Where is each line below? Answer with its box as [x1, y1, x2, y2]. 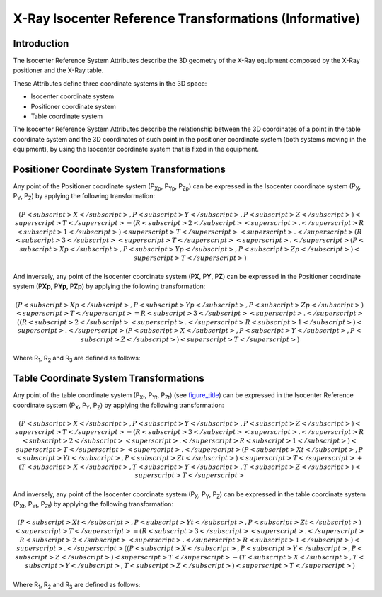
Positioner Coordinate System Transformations [13, 164, 226, 175]
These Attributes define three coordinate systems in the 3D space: [13, 79, 207, 88]
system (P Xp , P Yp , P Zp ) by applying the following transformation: [13, 282, 206, 290]
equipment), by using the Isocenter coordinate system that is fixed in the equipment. [13, 145, 260, 154]
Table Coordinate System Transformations [13, 373, 204, 385]
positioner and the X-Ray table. [13, 66, 104, 74]
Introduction [13, 38, 69, 50]
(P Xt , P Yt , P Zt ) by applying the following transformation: [13, 500, 173, 510]
